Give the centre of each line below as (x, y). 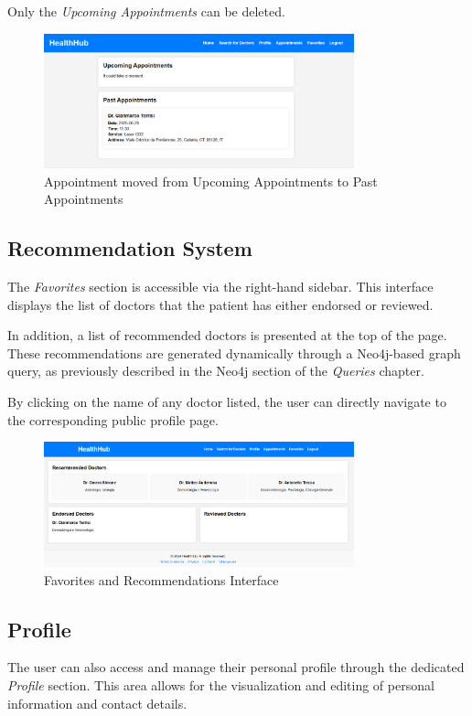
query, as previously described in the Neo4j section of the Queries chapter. (216, 371)
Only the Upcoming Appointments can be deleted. (146, 11)
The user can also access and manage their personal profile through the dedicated (236, 667)
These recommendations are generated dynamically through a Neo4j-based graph (234, 353)
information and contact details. (97, 703)
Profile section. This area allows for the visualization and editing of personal (221, 685)
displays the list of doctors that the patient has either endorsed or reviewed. (220, 304)
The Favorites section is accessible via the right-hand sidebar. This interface (220, 286)
